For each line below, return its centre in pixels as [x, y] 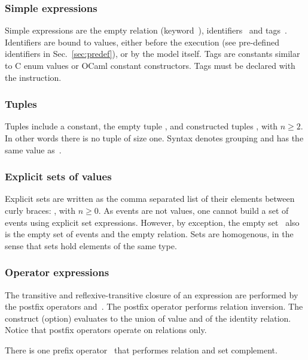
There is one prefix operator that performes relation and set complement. [141, 350]
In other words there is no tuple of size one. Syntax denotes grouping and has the [154, 138]
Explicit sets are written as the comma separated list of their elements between [150, 199]
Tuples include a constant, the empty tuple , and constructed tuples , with [141, 126]
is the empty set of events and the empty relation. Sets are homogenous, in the [149, 234]
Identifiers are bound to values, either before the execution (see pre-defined [142, 42]
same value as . [33, 149]
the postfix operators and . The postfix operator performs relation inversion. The [154, 306]
